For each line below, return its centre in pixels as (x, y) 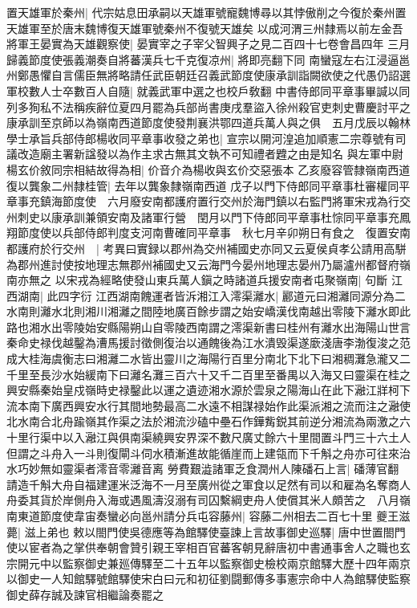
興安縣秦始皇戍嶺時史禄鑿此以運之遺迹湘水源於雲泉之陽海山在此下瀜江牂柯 (203, 390)
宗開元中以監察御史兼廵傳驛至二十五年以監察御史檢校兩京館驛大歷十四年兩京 (208, 563)
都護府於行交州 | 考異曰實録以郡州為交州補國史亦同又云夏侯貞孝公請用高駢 (206, 248)
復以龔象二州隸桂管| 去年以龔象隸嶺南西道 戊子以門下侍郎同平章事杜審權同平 (208, 185)
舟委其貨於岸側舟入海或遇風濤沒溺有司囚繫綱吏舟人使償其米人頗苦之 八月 (203, 500)
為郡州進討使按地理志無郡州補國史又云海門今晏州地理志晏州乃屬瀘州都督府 (203, 264)
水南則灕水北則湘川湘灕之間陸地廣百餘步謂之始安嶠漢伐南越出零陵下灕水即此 (208, 311)
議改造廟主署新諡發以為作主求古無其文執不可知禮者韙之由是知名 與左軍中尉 (205, 154)
